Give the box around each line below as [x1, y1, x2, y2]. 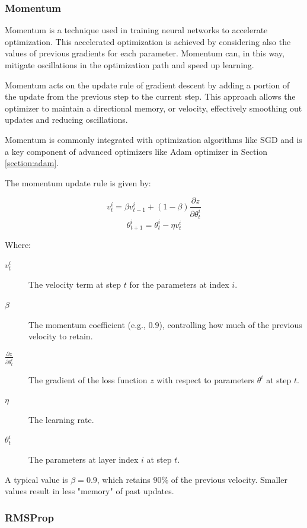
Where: [5, 238, 31, 251]
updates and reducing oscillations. [5, 113, 128, 126]
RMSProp [5, 510, 54, 524]
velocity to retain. [28, 330, 93, 342]
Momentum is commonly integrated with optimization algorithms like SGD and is [5, 133, 302, 145]
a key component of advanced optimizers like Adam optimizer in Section [5, 145, 268, 157]
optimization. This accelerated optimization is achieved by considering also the [5, 35, 291, 47]
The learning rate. [28, 413, 94, 425]
